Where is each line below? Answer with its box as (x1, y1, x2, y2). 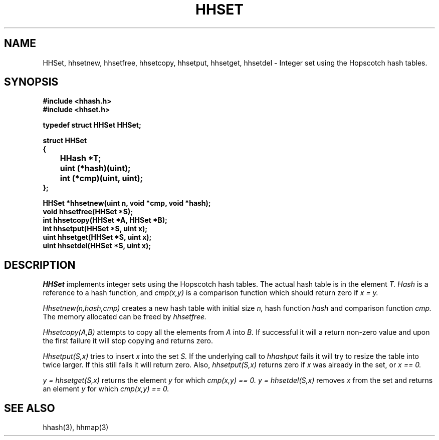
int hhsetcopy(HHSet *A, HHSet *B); (43, 216, 167, 225)
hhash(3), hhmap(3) (43, 423, 109, 432)
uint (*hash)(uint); (60, 163, 131, 174)
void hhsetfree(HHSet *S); (43, 207, 133, 216)
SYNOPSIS (4, 76, 59, 89)
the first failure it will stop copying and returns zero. (43, 336, 213, 345)
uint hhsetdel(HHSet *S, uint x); (43, 241, 151, 250)
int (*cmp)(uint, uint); (60, 173, 143, 184)
